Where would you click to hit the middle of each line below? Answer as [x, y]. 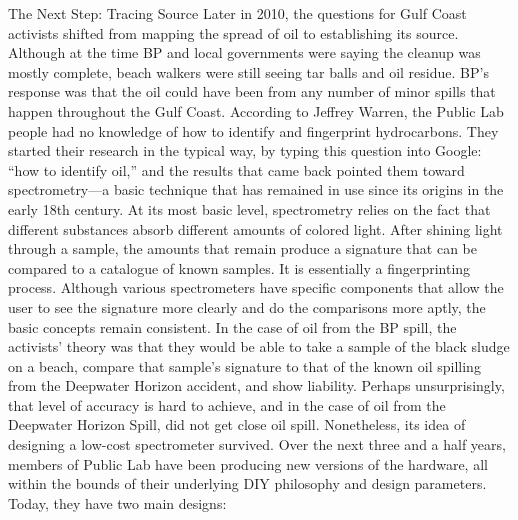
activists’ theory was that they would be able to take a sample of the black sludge [259, 346]
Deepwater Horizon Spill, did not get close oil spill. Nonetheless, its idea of [237, 424]
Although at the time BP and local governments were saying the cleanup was [244, 52]
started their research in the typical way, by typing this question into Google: [245, 150]
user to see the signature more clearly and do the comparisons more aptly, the [247, 306]
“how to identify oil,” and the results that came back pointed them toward [236, 169]
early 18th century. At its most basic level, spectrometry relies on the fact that [249, 208]
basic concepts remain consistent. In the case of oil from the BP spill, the [232, 326]
